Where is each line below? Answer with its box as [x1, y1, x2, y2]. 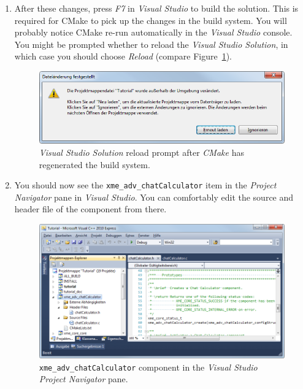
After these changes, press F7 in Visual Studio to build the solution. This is [14, 2, 299, 14]
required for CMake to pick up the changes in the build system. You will [14, 13, 287, 26]
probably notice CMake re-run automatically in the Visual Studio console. [14, 26, 293, 39]
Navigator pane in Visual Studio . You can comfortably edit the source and [14, 190, 294, 203]
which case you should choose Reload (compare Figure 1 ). [14, 50, 232, 63]
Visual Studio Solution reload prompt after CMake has [39, 146, 244, 159]
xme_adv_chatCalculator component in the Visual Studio [39, 360, 258, 373]
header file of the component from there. [14, 202, 167, 215]
